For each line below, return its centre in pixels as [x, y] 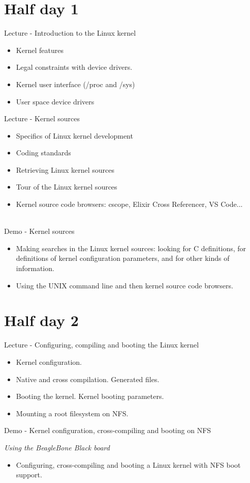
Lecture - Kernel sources [42, 118]
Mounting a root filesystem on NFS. [72, 413]
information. [35, 268]
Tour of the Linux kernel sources [67, 187]
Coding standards [43, 153]
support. [29, 475]
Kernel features [40, 50]
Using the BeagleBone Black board [57, 447]
